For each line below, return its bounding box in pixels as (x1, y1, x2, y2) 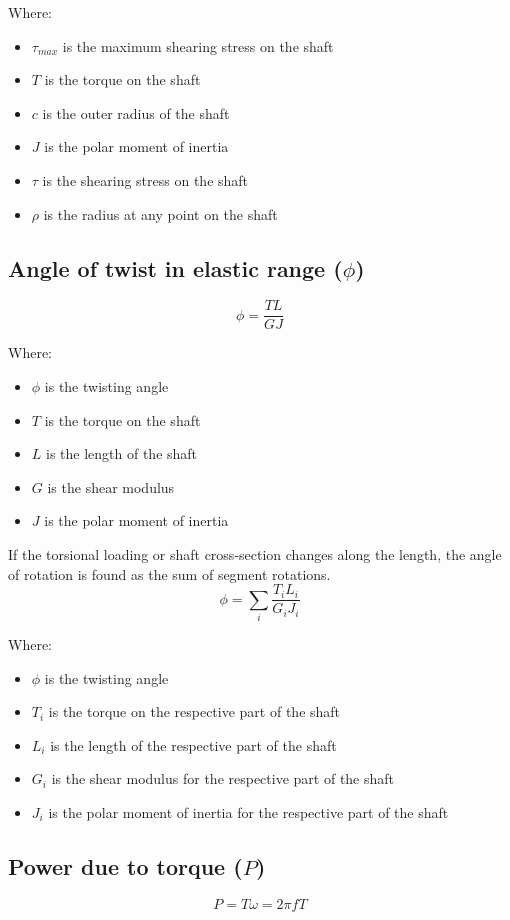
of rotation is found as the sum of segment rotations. (8, 563, 331, 584)
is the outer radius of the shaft (42, 102, 230, 123)
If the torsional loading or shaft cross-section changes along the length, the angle (8, 543, 502, 564)
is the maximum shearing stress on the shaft (62, 35, 334, 56)
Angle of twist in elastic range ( (8, 252, 343, 283)
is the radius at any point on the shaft (43, 203, 278, 224)
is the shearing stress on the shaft (42, 169, 249, 190)
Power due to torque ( (8, 850, 243, 881)
